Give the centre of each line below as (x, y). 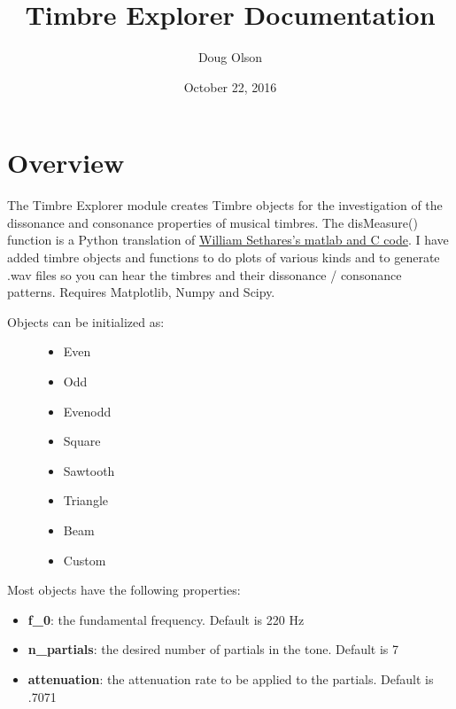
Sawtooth (89, 470)
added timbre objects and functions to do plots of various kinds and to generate (224, 257)
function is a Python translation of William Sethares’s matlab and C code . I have (228, 240)
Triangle (86, 500)
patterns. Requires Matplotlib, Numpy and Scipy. (141, 292)
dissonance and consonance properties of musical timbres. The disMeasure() (213, 222)
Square (82, 441)
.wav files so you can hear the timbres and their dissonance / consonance (205, 274)
